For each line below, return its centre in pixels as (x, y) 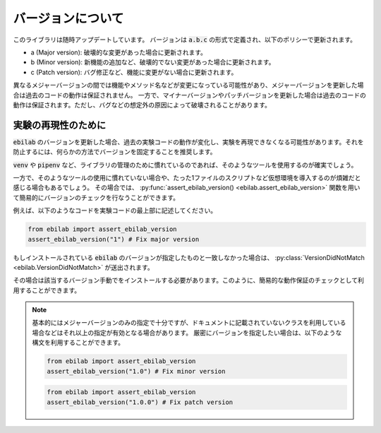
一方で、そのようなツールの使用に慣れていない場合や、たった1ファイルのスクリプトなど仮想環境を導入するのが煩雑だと (187, 177)
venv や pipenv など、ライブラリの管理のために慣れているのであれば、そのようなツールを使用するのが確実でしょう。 (185, 165)
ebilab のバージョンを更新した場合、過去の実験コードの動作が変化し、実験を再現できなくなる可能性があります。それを (188, 142)
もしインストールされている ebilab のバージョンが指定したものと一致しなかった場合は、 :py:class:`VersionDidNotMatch (189, 257)
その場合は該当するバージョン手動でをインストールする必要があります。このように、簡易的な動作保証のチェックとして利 (189, 280)
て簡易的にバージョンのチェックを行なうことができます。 (96, 197)
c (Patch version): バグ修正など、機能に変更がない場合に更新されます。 (134, 72)
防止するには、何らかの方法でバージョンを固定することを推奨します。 (115, 152)
